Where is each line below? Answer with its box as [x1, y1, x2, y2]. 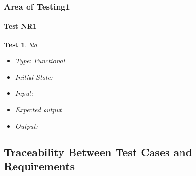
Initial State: [15, 72, 53, 82]
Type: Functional [15, 56, 65, 66]
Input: [15, 88, 33, 98]
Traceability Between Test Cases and [4, 144, 193, 159]
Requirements [4, 158, 75, 173]
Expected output [15, 104, 62, 115]
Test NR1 [4, 21, 37, 31]
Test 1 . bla [4, 39, 38, 49]
